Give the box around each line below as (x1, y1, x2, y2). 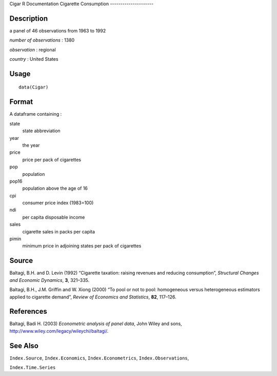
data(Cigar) (18, 84, 49, 90)
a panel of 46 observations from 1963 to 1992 (9, 27, 106, 33)
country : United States (9, 56, 58, 62)
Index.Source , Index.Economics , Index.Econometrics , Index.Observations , (9, 355, 189, 361)
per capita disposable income (22, 214, 85, 220)
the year (22, 142, 40, 148)
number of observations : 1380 (9, 37, 75, 43)
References (9, 307, 47, 316)
